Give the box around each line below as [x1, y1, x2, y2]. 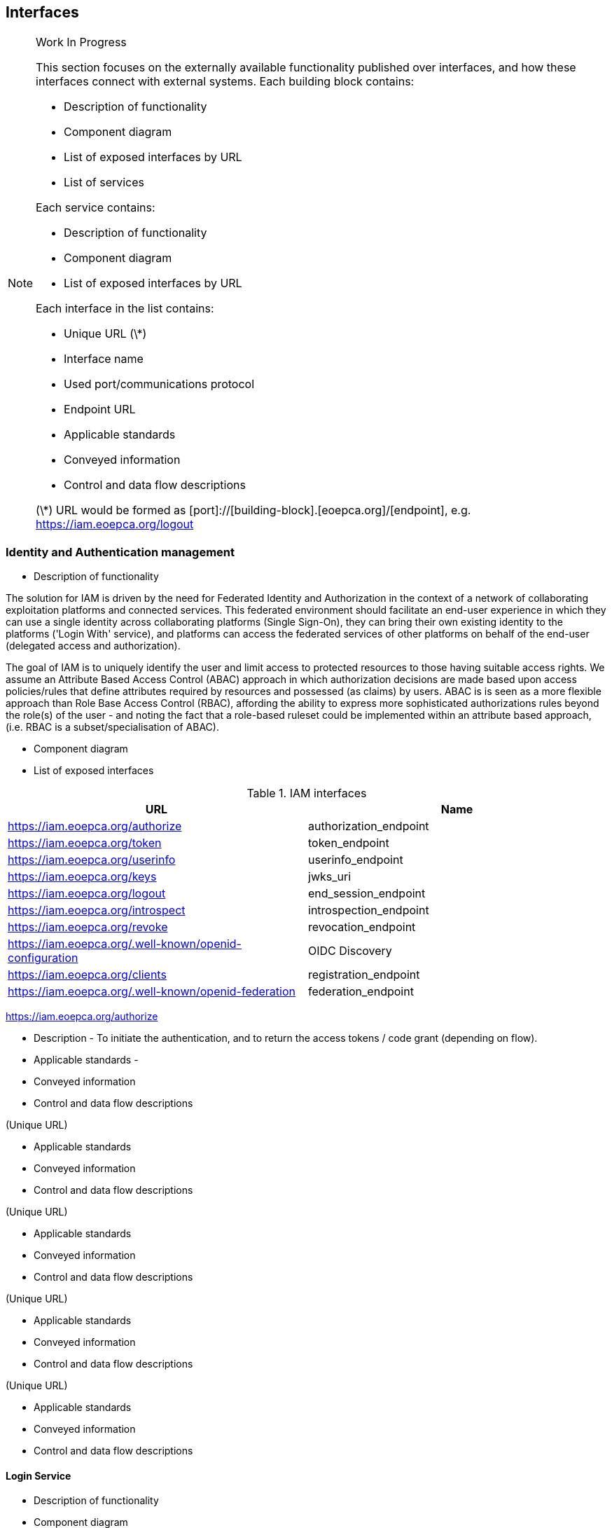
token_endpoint [308, 836, 389, 851]
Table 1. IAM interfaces [246, 786, 367, 801]
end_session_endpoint [308, 886, 426, 901]
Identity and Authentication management [6, 544, 235, 559]
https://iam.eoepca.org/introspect [8, 903, 186, 918]
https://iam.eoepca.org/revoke [8, 920, 168, 935]
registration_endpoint [308, 968, 420, 982]
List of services [64, 175, 145, 190]
